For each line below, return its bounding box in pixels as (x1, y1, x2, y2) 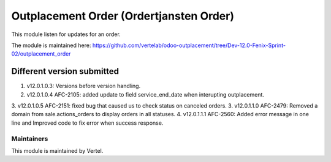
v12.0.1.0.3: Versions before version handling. (26, 83, 141, 90)
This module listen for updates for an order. (11, 31, 121, 38)
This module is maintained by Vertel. (11, 147, 104, 154)
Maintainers (11, 134, 48, 143)
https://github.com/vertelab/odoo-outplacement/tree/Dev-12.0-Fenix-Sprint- (92, 42, 286, 49)
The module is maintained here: (11, 42, 91, 49)
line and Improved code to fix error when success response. (11, 119, 164, 127)
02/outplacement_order (11, 50, 71, 57)
